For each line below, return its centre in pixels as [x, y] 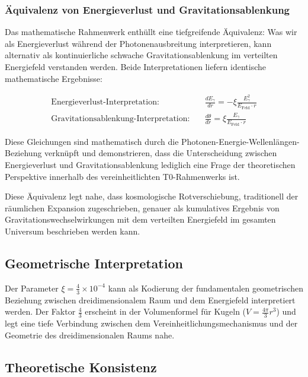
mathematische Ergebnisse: [54, 78]
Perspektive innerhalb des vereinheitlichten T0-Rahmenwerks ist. [122, 176]
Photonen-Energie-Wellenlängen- [240, 141]
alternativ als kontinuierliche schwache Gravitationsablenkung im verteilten [141, 55]
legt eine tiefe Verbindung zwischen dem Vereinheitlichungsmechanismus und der [151, 323]
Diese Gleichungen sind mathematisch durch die [92, 141]
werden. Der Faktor [40, 311]
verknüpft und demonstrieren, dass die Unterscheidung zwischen [161, 153]
